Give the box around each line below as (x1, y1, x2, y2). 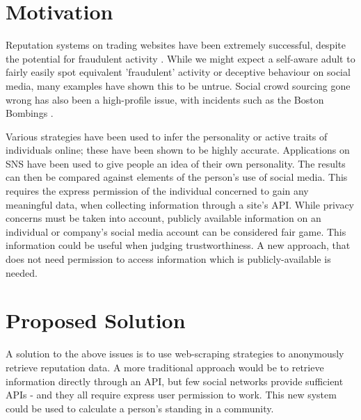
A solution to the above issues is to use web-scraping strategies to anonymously (6, 346, 344, 361)
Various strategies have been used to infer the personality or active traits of (6, 129, 328, 143)
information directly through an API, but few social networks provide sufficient (6, 373, 344, 388)
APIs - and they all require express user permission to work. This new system (6, 387, 337, 402)
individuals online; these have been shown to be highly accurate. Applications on (6, 143, 350, 157)
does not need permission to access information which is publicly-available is (6, 252, 331, 266)
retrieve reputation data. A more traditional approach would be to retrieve (6, 360, 324, 374)
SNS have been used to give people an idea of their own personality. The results (6, 156, 346, 170)
